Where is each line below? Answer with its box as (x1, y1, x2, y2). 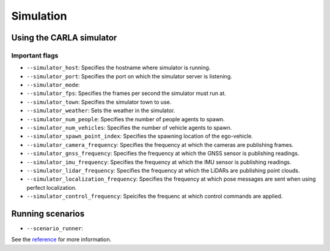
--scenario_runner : (26, 225, 84, 232)
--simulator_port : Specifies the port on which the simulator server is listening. (26, 72, 232, 80)
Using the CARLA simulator (11, 32, 117, 43)
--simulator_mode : (26, 81, 80, 89)
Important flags (11, 51, 59, 59)
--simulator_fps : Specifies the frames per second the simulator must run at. (26, 89, 226, 97)
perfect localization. (26, 184, 77, 191)
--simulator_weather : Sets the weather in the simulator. (26, 107, 175, 114)
